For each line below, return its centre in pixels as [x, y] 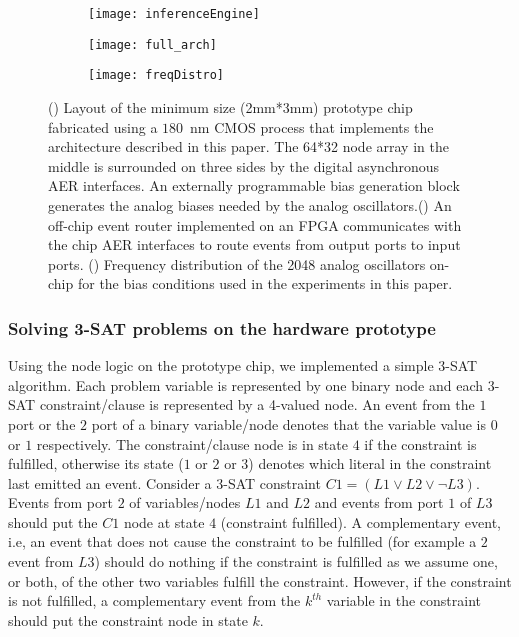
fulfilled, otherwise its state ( [96, 463]
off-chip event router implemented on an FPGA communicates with [255, 224]
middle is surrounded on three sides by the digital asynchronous [244, 165]
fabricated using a [103, 126]
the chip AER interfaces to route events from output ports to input [254, 244]
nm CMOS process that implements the [312, 126]
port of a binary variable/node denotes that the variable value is [288, 423]
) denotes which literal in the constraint [370, 463]
